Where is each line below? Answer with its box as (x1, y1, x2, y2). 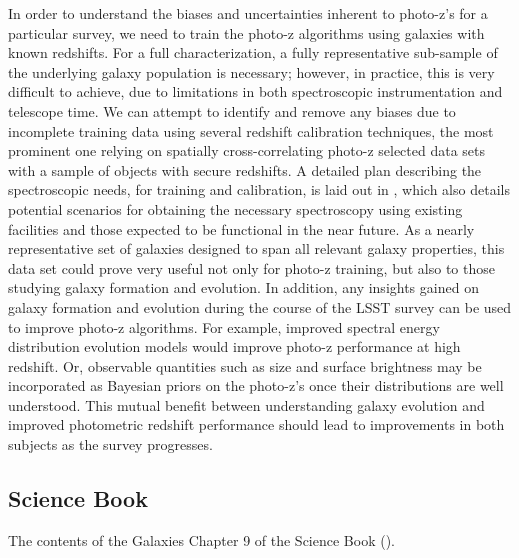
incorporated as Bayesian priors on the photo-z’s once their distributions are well (8, 375, 504, 396)
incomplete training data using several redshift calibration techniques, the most (8, 120, 494, 141)
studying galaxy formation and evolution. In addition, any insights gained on (8, 277, 479, 298)
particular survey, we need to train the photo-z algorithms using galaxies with (8, 22, 485, 43)
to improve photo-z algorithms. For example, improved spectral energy (8, 316, 440, 337)
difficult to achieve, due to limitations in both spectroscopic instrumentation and (8, 81, 503, 102)
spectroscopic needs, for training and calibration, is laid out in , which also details (8, 179, 510, 200)
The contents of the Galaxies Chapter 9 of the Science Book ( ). (8, 529, 396, 550)
